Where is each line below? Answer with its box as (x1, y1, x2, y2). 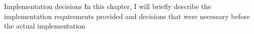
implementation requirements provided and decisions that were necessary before (4, 10, 250, 21)
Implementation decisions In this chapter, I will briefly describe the (4, 1, 211, 11)
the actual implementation (4, 20, 86, 31)
